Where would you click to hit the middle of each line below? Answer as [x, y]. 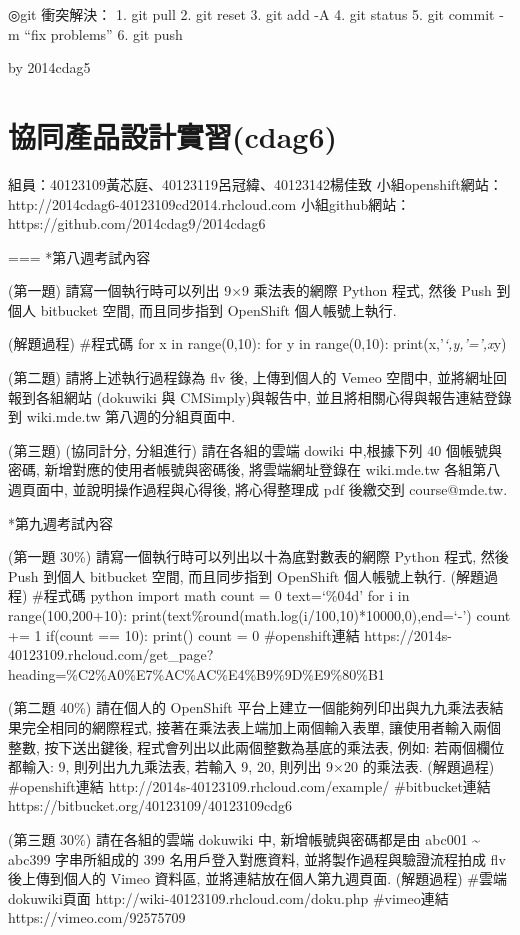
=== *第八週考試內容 [79, 256]
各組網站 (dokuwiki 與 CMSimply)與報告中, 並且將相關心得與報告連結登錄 [273, 396]
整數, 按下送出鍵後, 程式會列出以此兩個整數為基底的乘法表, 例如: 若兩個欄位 [256, 746]
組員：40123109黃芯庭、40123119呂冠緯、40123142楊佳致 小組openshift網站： [255, 183]
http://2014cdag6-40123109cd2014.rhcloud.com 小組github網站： [209, 203]
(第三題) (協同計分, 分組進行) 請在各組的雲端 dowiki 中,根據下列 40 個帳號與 [255, 449]
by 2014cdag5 [49, 67]
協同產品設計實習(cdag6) [173, 135]
